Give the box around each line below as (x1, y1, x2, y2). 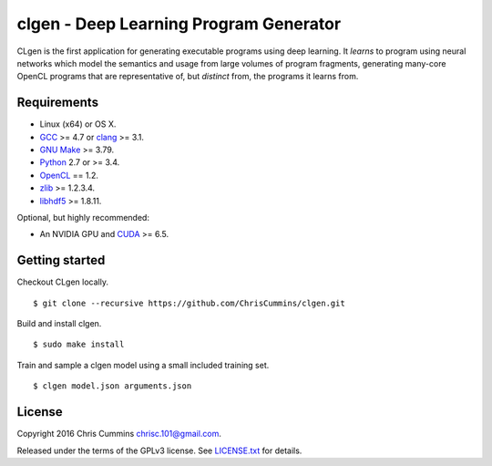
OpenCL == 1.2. (39, 170, 99, 181)
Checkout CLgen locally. (16, 276, 109, 287)
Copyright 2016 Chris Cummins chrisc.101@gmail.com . (16, 429, 222, 440)
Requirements (16, 95, 99, 110)
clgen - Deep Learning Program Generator (16, 14, 342, 34)
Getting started (16, 253, 106, 268)
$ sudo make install (33, 339, 125, 350)
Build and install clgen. (16, 318, 102, 329)
